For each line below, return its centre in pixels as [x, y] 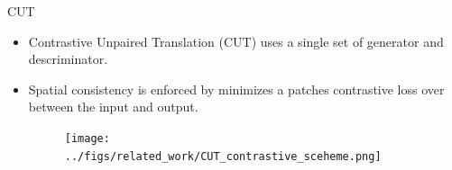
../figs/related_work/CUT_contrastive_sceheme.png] [223, 156]
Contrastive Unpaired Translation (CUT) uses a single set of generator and [236, 41]
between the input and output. [113, 107]
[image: [87, 138]
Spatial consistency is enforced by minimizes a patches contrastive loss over [236, 89]
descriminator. [68, 59]
